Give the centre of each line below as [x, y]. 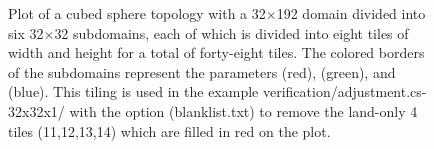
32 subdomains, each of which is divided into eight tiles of [231, 32]
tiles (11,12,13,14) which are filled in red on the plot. [169, 130]
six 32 [26, 32]
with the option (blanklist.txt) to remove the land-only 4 [243, 110]
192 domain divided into [351, 13]
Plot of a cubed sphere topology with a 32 [137, 13]
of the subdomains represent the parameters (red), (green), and [202, 71]
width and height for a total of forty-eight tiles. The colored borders [216, 52]
